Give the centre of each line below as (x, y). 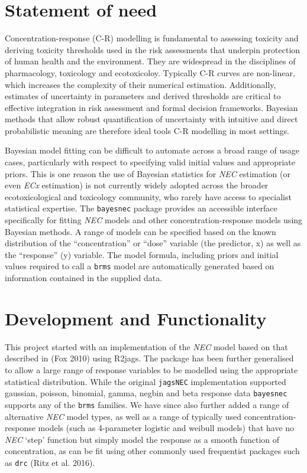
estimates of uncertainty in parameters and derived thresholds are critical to (143, 96)
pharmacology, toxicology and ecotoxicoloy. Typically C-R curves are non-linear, (150, 72)
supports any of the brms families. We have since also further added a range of (147, 404)
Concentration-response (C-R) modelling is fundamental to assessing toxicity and (152, 38)
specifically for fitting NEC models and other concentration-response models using (154, 220)
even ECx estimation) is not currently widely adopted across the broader (137, 185)
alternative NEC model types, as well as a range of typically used (123, 416)
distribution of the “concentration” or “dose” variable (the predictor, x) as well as (153, 243)
